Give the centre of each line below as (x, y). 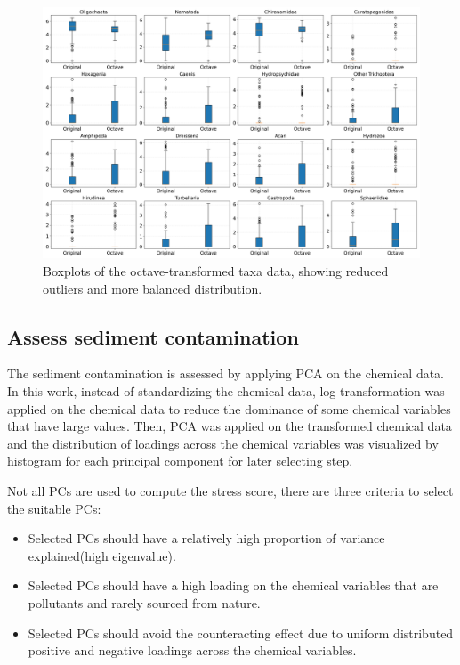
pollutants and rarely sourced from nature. (144, 602)
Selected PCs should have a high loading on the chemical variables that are (233, 585)
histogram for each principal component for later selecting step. (180, 461)
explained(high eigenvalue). (102, 555)
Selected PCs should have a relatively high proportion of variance (206, 538)
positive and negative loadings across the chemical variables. (192, 650)
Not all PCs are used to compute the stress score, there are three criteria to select (230, 490)
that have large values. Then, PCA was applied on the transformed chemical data (230, 426)
